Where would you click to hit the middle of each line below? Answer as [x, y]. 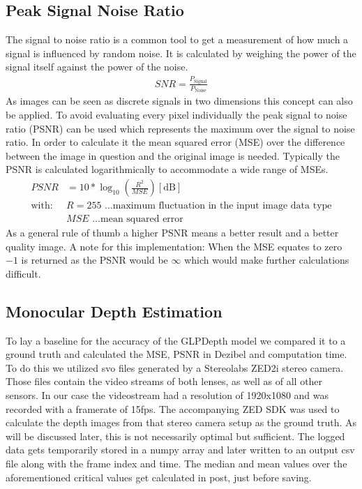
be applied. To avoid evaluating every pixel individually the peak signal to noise [176, 115]
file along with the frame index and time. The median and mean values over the [176, 464]
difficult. [23, 273]
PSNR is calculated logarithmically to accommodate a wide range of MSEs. [167, 169]
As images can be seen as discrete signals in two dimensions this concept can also [179, 101]
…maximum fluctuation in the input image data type [218, 206]
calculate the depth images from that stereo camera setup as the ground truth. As [181, 422]
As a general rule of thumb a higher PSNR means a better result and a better [172, 233]
